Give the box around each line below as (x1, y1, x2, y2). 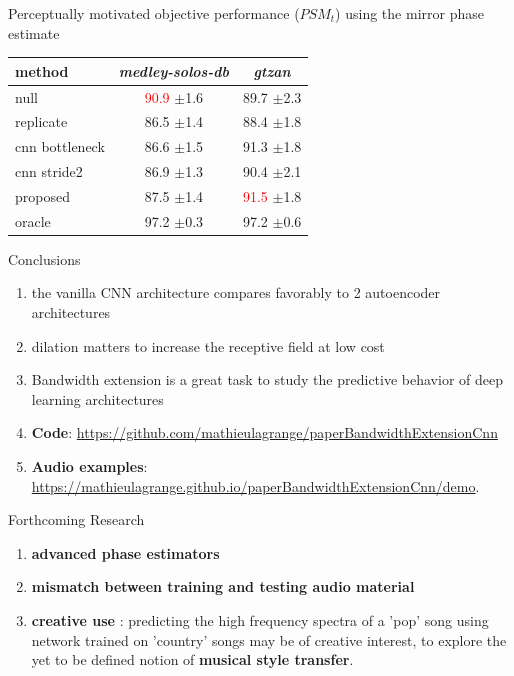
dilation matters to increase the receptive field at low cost (31, 335, 385, 356)
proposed (15, 185, 70, 206)
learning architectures (31, 388, 164, 409)
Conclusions (8, 248, 81, 269)
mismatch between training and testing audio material (31, 576, 415, 597)
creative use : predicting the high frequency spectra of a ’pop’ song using (31, 609, 489, 630)
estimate (8, 22, 60, 43)
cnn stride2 (15, 161, 83, 182)
